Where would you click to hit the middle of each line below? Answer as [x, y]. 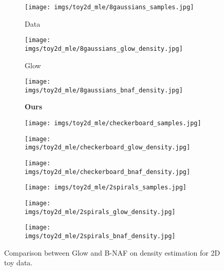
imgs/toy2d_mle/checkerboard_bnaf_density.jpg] [108, 172]
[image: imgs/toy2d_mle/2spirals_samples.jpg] [106, 188]
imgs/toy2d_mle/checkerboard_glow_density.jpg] [108, 148]
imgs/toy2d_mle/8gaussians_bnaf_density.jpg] [104, 90]
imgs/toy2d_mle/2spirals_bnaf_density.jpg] [100, 236]
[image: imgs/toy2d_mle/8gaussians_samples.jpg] [109, 7]
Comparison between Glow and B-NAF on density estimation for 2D [112, 252]
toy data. [18, 263]
